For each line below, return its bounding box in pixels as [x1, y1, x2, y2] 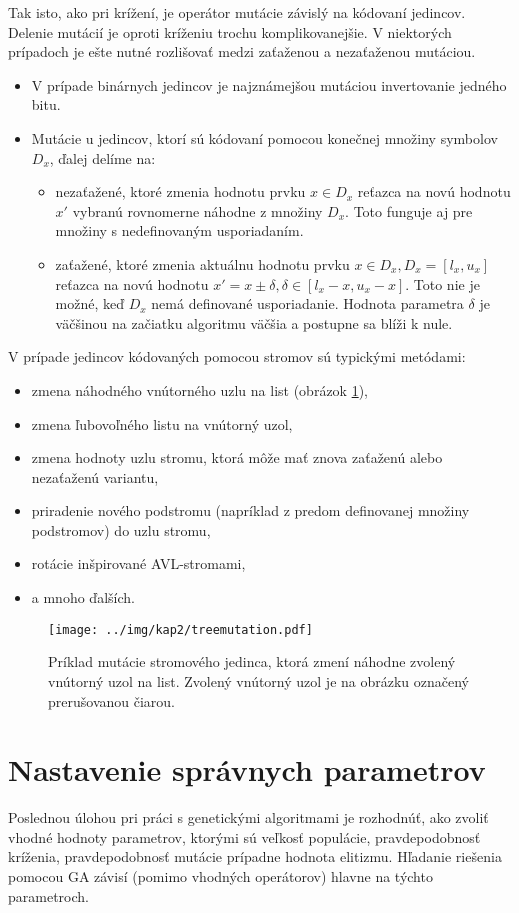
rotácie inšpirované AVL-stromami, [31, 553, 246, 574]
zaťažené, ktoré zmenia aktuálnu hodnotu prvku [55, 253, 350, 274]
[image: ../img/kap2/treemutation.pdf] [48, 622, 313, 637]
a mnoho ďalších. [31, 587, 135, 608]
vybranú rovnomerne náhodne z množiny [72, 200, 323, 221]
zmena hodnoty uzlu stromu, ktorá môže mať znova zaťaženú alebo [31, 447, 443, 468]
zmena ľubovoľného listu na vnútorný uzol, [31, 413, 293, 434]
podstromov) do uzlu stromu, [31, 519, 211, 540]
